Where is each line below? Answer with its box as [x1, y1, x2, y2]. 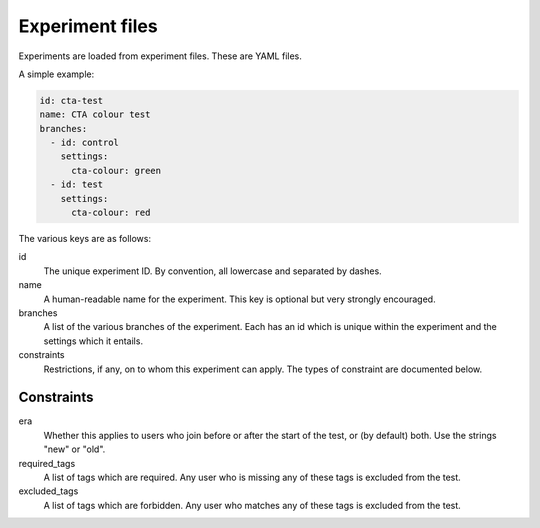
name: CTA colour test [39, 109, 151, 120]
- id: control [50, 137, 120, 149]
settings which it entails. [43, 335, 144, 347]
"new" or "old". [43, 443, 106, 455]
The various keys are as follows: [18, 233, 152, 245]
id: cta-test [39, 95, 104, 106]
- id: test [50, 179, 104, 190]
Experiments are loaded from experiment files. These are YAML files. [18, 50, 302, 62]
